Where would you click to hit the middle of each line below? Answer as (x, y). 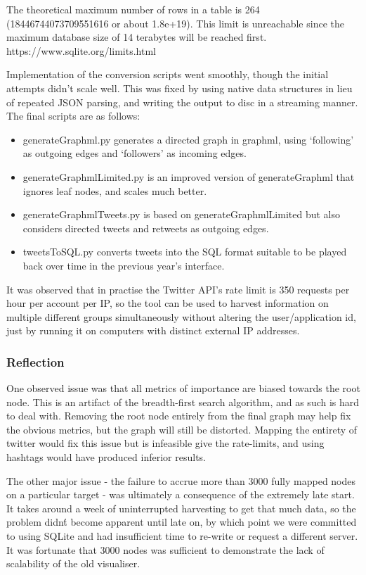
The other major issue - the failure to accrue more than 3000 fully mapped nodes (181, 480)
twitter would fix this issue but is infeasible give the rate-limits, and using (165, 443)
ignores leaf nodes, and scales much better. (115, 190)
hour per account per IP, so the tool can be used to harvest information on (168, 303)
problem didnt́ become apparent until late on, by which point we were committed (182, 522)
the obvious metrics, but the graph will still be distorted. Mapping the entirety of (182, 429)
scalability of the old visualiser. (73, 563)
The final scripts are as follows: (73, 116)
